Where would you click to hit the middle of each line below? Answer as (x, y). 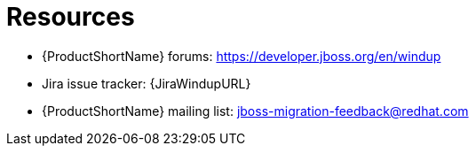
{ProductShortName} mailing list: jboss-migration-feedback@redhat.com (255, 111)
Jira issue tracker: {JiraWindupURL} (147, 83)
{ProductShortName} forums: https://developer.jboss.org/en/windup (242, 56)
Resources (71, 17)
